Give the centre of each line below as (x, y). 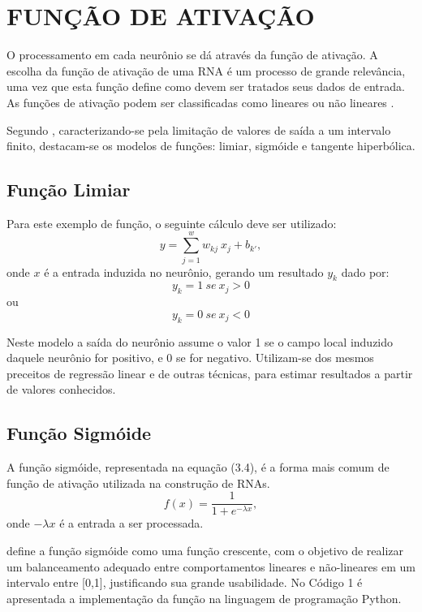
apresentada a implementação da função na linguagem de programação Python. (204, 598)
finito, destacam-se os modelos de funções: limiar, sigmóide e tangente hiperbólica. (211, 146)
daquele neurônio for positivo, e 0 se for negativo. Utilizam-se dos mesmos (190, 358)
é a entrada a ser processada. (131, 523)
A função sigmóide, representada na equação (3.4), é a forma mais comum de (198, 467)
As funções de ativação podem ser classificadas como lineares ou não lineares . (200, 102)
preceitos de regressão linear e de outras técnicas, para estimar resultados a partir (210, 373)
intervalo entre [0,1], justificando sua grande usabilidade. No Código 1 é (185, 582)
